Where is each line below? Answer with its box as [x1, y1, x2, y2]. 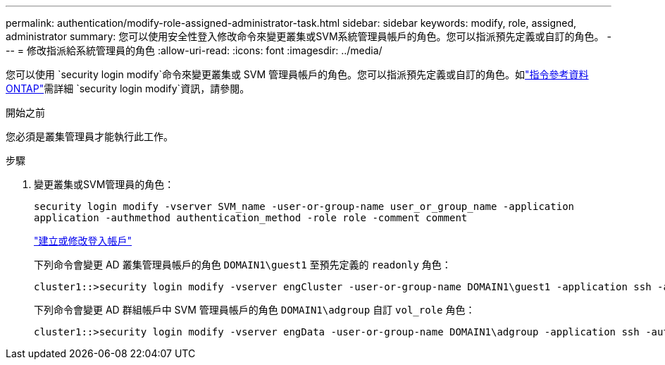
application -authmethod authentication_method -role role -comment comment [34, 212, 468, 223]
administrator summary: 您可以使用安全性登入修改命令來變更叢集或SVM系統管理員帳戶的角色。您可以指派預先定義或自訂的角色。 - [6, 30, 611, 42]
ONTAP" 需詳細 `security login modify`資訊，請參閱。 [6, 82, 250, 94]
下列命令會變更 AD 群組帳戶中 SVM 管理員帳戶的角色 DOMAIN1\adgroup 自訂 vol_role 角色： [34, 304, 476, 316]
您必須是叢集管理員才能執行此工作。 [6, 130, 173, 142]
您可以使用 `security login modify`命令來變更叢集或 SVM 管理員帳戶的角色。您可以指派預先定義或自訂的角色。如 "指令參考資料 [6, 68, 589, 80]
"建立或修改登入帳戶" [34, 235, 132, 247]
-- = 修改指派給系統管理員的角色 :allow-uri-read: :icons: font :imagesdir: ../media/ [6, 44, 383, 56]
